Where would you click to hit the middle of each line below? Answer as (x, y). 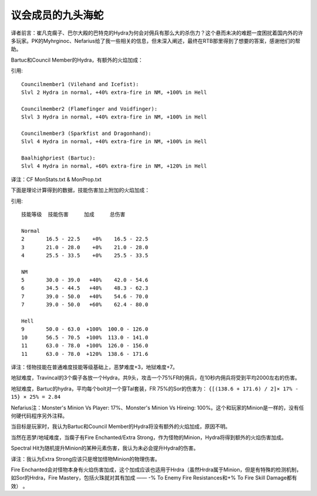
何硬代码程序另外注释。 (39, 416)
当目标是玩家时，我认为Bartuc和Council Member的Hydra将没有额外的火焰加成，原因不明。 (121, 427)
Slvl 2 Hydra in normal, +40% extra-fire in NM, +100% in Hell (114, 92)
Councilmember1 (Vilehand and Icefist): (80, 84)
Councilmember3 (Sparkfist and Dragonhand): (87, 133)
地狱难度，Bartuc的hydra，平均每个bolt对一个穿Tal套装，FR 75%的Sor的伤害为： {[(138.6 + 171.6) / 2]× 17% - (155, 388)
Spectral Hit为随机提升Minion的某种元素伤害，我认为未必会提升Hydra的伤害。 (105, 448)
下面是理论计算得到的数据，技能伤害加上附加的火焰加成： (80, 190)
